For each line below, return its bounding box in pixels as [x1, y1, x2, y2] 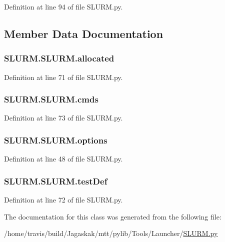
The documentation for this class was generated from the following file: [4, 211, 221, 221]
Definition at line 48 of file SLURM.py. [4, 153, 123, 164]
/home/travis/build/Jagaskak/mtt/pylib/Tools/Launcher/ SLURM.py [4, 228, 218, 238]
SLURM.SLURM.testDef [4, 174, 107, 187]
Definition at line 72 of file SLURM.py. [4, 194, 123, 205]
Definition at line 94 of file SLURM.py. [4, 1, 123, 11]
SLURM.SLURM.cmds [4, 93, 98, 105]
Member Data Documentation [4, 25, 163, 41]
